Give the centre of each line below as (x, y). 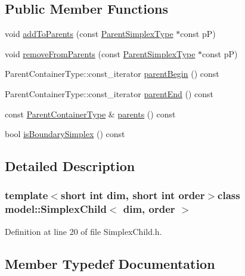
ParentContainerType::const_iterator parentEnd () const (109, 93)
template (27, 195)
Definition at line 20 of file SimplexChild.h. (83, 231)
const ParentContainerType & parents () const (90, 114)
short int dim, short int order (133, 195)
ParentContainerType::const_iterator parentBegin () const (112, 74)
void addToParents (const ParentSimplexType (89, 34)
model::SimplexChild (56, 209)
